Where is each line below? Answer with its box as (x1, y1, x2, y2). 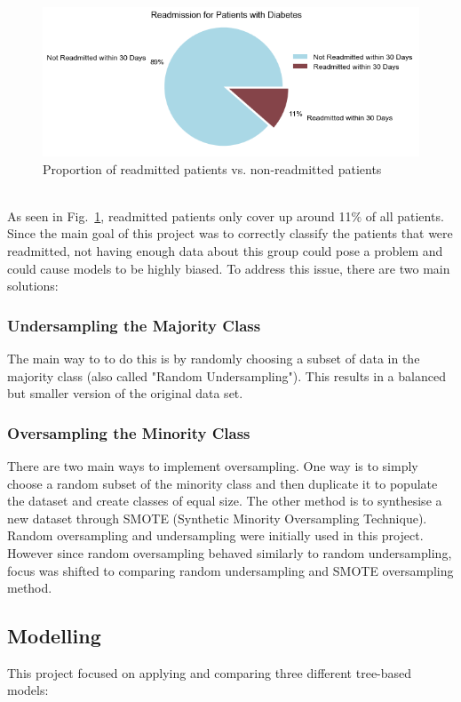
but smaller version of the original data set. (7, 384, 243, 403)
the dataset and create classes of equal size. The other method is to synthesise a (7, 491, 442, 510)
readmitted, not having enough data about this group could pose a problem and (7, 241, 443, 259)
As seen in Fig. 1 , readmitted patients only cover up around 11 (7, 206, 352, 225)
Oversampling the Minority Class (7, 421, 250, 443)
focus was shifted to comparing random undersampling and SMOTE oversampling (7, 561, 454, 579)
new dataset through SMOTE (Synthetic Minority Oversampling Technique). (7, 508, 427, 527)
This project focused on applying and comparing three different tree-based (7, 663, 412, 682)
